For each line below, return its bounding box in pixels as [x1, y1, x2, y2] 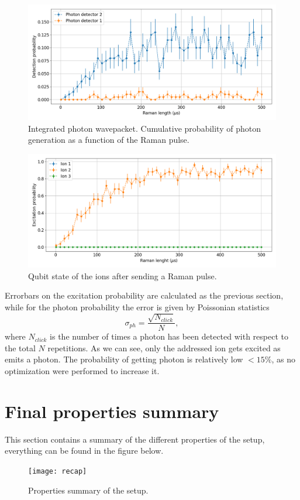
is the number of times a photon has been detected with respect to [50, 330, 289, 343]
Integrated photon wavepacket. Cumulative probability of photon [28, 122, 261, 134]
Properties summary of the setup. [28, 484, 149, 496]
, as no [271, 353, 295, 365]
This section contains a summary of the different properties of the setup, [5, 433, 265, 445]
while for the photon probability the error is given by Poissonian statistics [5, 300, 270, 313]
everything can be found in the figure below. [5, 444, 164, 457]
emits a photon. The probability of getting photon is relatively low [5, 353, 243, 365]
